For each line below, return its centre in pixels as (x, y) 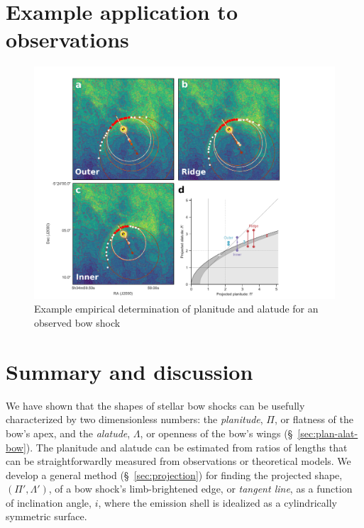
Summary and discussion (129, 371)
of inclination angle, (49, 502)
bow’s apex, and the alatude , (68, 433)
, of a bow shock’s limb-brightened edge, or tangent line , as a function (200, 489)
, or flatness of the (314, 419)
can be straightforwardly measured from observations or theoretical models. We (178, 461)
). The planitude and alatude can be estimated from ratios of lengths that (187, 447)
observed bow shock (77, 323)
